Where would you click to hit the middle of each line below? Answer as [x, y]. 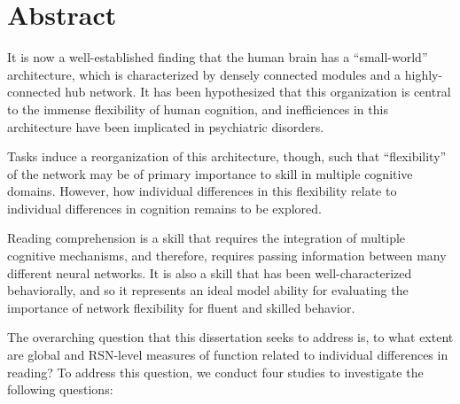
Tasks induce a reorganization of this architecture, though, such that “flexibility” [227, 156]
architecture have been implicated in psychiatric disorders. [166, 126]
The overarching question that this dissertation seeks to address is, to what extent [230, 337]
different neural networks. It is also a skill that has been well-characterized [210, 272]
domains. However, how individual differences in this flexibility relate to [202, 191]
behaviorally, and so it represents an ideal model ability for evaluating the [208, 290]
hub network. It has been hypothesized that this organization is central [258, 92]
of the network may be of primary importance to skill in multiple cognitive [210, 173]
